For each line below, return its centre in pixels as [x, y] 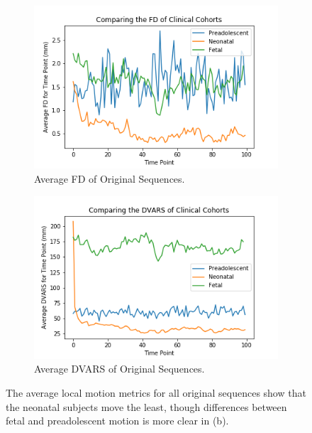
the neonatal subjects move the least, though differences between [146, 406]
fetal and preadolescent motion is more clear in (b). [117, 421]
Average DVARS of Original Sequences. [119, 369]
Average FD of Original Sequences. [110, 178]
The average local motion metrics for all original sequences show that [156, 393]
